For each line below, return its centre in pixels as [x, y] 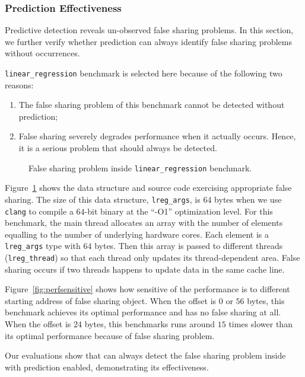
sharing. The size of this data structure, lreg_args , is [103, 199]
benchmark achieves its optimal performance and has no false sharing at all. [143, 312]
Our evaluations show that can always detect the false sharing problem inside [145, 355]
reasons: [19, 84]
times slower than [260, 324]
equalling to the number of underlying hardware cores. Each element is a [137, 234]
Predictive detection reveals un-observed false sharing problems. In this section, [149, 30]
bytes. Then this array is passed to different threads [189, 246]
